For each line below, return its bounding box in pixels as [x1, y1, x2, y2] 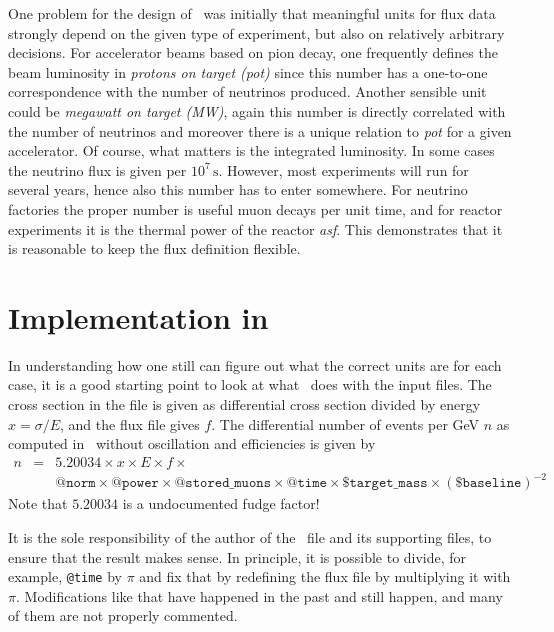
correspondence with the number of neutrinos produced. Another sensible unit [8, 81, 487, 102]
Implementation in [8, 296, 269, 337]
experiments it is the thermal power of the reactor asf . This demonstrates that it [8, 218, 503, 239]
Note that [8, 493, 68, 514]
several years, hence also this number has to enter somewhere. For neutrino [8, 179, 468, 200]
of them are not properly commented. [8, 605, 238, 626]
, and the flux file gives [60, 413, 200, 434]
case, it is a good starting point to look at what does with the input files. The [8, 374, 492, 395]
